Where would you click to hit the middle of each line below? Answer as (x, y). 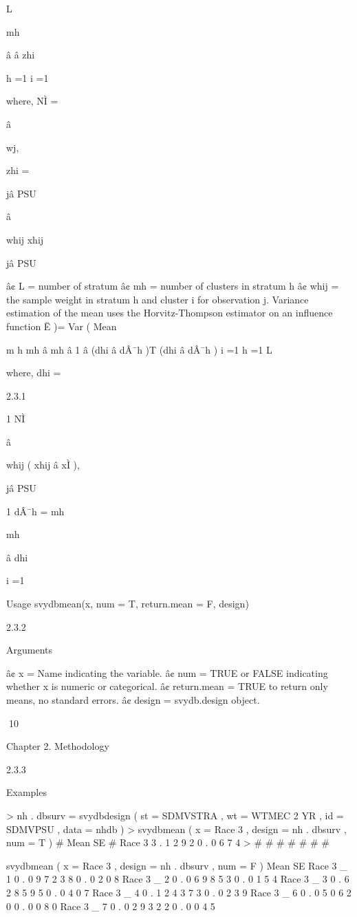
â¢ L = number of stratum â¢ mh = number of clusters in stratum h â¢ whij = (173, 286)
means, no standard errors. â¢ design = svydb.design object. (133, 700)
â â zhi (21, 55)
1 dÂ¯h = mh (35, 511)
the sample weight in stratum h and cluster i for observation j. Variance (158, 299)
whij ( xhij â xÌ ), (43, 465)
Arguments (30, 650)
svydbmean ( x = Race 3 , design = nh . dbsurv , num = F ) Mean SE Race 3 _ (177, 865)
